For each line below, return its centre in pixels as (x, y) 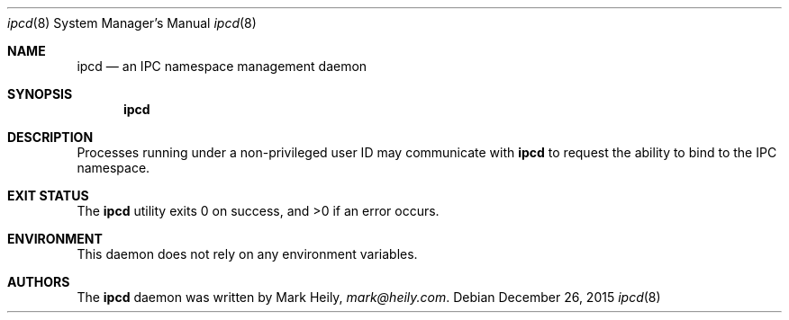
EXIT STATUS (48, 196)
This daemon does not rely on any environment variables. (247, 254)
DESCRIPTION (50, 137)
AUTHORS (39, 282)
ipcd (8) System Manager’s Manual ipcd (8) (132, 23)
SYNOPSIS (40, 94)
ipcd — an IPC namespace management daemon (222, 66)
